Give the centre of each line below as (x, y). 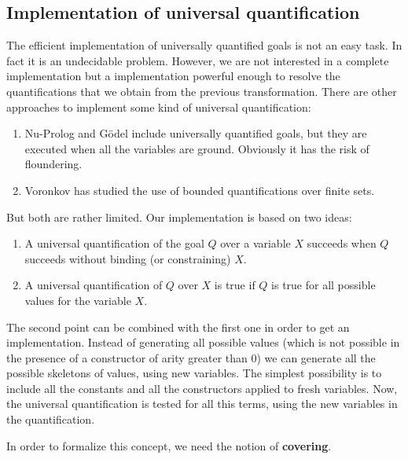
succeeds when (342, 243)
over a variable (255, 243)
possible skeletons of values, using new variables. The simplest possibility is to (194, 373)
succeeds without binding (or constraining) (128, 258)
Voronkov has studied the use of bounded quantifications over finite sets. (200, 190)
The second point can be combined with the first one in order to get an (178, 327)
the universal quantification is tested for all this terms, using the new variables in (202, 404)
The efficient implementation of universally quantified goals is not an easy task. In (204, 45)
